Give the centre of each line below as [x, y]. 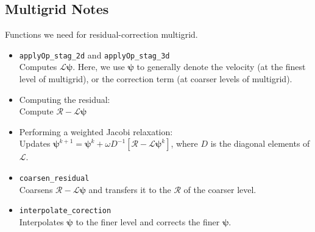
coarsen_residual [54, 179]
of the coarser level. [220, 189]
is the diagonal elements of [260, 143]
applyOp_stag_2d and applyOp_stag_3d [94, 54]
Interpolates [41, 221]
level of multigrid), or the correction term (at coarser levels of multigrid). [156, 79]
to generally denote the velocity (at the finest [221, 67]
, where [184, 143]
